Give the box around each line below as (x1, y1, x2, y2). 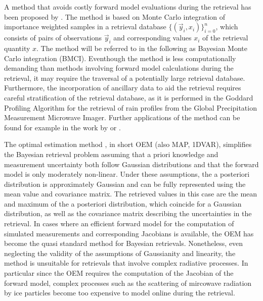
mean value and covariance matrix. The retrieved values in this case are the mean (4, 188, 257, 199)
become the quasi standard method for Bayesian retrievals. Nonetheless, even (4, 238, 243, 248)
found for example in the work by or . (4, 122, 121, 132)
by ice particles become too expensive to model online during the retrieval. (4, 287, 235, 298)
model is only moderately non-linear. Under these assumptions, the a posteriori (4, 169, 250, 179)
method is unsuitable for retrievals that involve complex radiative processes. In (4, 258, 248, 268)
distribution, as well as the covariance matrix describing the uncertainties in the (4, 208, 252, 219)
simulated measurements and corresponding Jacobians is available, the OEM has (4, 228, 254, 238)
